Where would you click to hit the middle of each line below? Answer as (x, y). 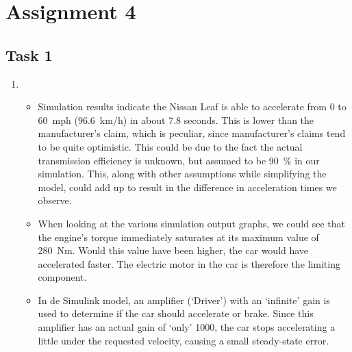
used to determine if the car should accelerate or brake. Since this (176, 313)
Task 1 (29, 54)
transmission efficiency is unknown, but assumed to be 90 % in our (179, 160)
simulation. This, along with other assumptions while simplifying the (182, 174)
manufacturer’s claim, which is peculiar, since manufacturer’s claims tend (192, 133)
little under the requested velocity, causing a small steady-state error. (184, 340)
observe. (55, 200)
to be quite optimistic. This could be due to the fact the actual (170, 146)
